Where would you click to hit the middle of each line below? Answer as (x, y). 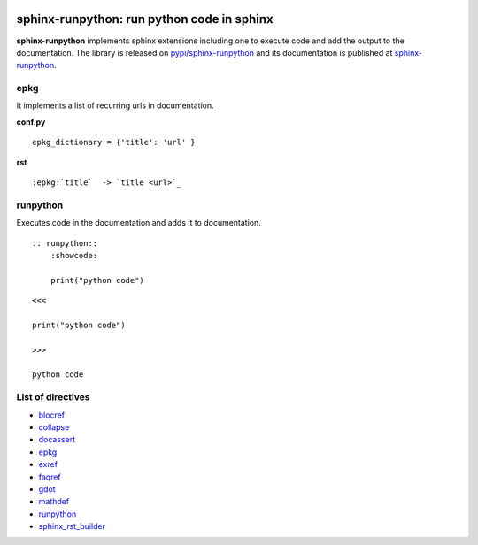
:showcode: (74, 255)
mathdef (54, 502)
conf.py (31, 122)
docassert (57, 440)
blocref (52, 415)
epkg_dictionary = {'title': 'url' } (114, 142)
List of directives (53, 397)
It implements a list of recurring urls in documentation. (115, 105)
